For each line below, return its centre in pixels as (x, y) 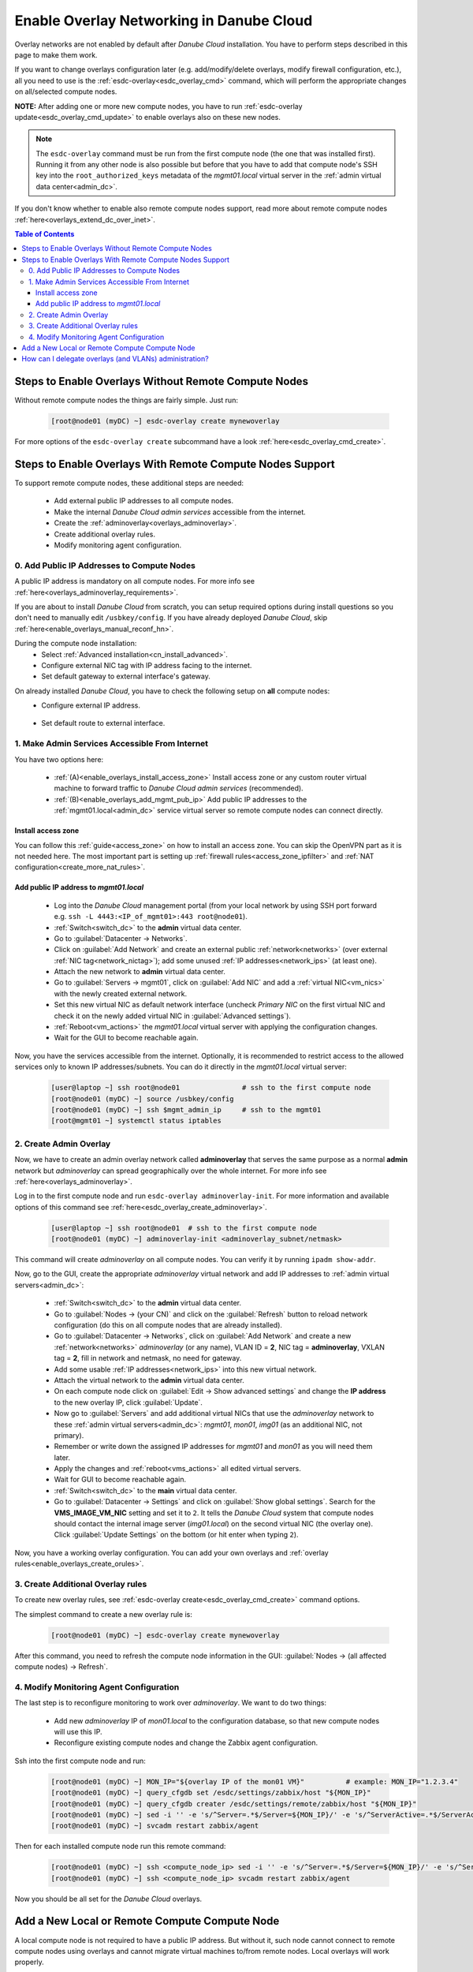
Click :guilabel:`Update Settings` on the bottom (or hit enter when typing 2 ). (176, 1535)
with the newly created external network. (121, 993)
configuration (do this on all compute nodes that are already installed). (168, 1324)
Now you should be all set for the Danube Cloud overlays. (108, 1899)
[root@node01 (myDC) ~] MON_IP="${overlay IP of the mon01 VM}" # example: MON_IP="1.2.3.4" (255, 1782)
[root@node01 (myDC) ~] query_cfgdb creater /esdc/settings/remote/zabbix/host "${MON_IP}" (234, 1804)
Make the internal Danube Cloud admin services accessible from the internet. (180, 512)
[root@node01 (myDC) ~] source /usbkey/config (142, 1099)
